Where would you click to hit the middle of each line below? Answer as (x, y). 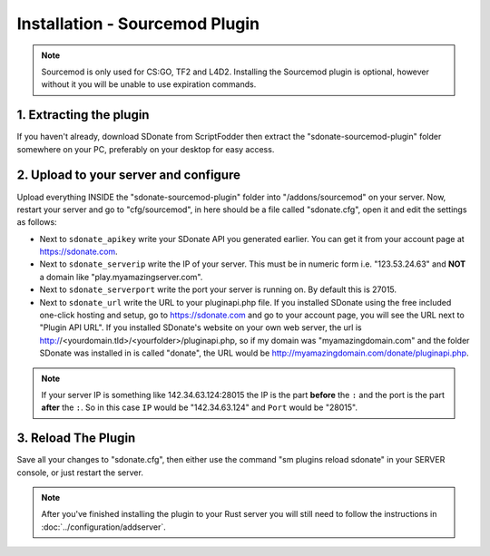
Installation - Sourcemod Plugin (138, 24)
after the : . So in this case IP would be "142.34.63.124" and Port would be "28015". (200, 407)
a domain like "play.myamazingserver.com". (121, 277)
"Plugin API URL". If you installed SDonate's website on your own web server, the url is (201, 327)
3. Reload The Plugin (76, 439)
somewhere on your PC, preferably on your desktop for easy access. (146, 149)
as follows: (37, 222)
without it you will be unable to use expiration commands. (149, 84)
